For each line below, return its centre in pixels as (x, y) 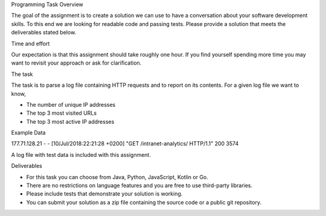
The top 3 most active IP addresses (70, 121)
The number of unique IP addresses (71, 104)
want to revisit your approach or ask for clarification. (76, 63)
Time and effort (30, 43)
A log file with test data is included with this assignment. (81, 154)
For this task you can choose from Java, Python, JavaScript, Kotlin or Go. (117, 177)
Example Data (28, 133)
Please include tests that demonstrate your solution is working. (104, 194)
